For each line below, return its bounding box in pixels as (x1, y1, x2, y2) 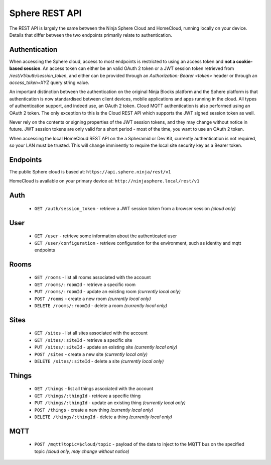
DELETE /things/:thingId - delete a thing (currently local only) (34, 414, 173, 420)
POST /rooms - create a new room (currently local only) (34, 296, 151, 302)
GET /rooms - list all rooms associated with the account (34, 274, 151, 281)
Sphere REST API (9, 8, 82, 19)
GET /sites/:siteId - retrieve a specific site (34, 337, 132, 343)
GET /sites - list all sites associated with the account (34, 330, 148, 336)
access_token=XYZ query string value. (9, 79, 90, 85)
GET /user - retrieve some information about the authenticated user (34, 233, 177, 239)
